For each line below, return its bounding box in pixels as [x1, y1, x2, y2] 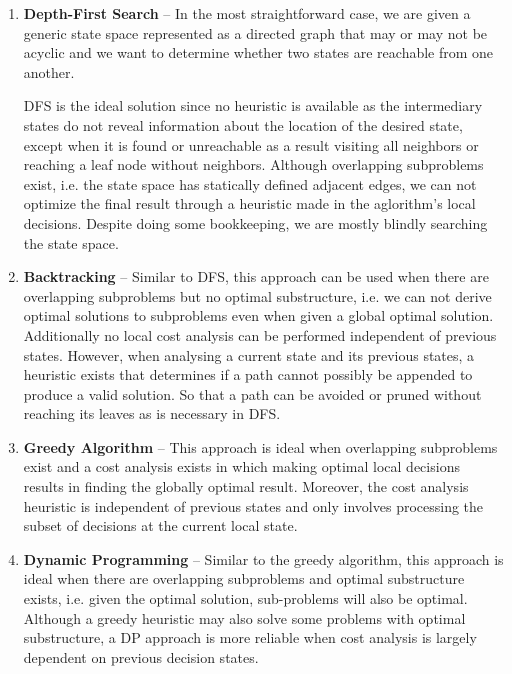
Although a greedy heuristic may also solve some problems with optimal [23, 607, 466, 628]
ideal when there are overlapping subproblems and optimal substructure [23, 568, 465, 589]
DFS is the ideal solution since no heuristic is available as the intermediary [23, 95, 483, 116]
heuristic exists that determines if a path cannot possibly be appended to [23, 364, 473, 385]
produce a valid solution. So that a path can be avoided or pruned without [23, 383, 482, 404]
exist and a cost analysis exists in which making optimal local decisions [23, 456, 460, 477]
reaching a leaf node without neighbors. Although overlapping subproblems [23, 154, 484, 175]
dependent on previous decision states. [23, 646, 259, 667]
